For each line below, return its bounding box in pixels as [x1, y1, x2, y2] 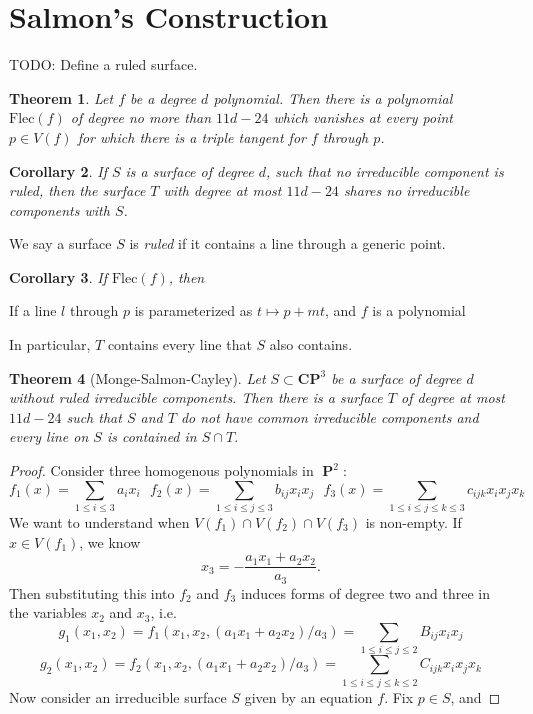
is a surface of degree [125, 160, 254, 181]
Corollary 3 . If [9, 266, 107, 287]
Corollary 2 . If [9, 160, 107, 181]
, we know [79, 531, 141, 552]
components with [9, 199, 110, 220]
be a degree [130, 87, 197, 108]
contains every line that [107, 334, 252, 355]
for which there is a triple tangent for [77, 126, 306, 147]
